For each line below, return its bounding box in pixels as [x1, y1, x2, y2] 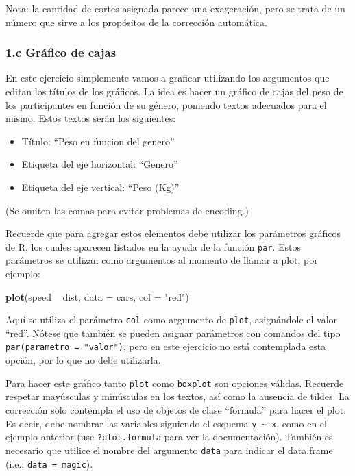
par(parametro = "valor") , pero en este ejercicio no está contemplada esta [5, 339, 326, 353]
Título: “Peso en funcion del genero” [21, 134, 175, 148]
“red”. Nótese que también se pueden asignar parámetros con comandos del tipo [5, 325, 341, 340]
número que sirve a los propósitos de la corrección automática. [5, 14, 267, 29]
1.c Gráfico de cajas [5, 44, 117, 61]
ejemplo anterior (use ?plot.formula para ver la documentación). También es [5, 429, 333, 444]
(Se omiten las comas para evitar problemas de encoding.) [5, 203, 249, 217]
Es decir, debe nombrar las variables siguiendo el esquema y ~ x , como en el [5, 416, 327, 430]
